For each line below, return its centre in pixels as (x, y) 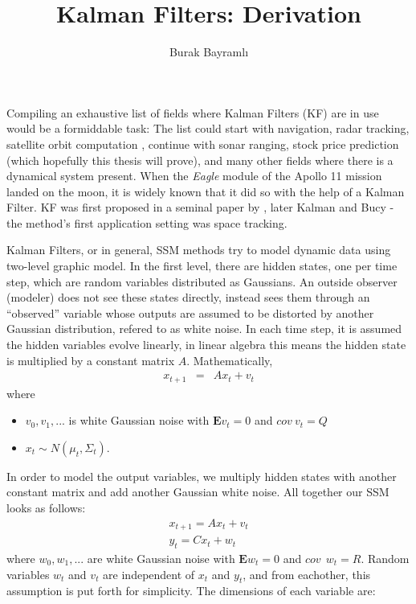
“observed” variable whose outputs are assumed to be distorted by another (190, 312)
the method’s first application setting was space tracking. (147, 222)
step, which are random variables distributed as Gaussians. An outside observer (202, 281)
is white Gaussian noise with (139, 420)
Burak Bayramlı (209, 52)
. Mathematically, (230, 360)
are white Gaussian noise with (161, 558)
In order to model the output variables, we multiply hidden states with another (202, 476)
